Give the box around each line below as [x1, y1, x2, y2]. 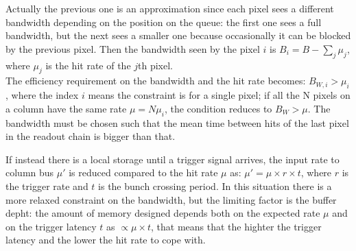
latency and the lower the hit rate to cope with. [5, 232, 206, 247]
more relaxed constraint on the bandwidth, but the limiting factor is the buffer [5, 192, 337, 206]
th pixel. [138, 58, 174, 72]
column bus [5, 165, 54, 180]
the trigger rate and [5, 178, 88, 193]
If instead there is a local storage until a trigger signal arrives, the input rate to [5, 152, 340, 166]
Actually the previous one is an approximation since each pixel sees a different [5, 1, 334, 15]
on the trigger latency [5, 219, 97, 233]
